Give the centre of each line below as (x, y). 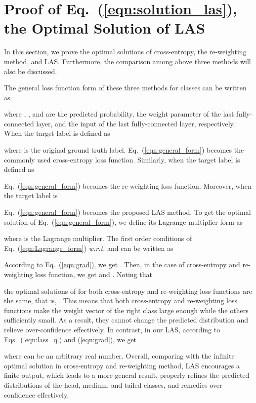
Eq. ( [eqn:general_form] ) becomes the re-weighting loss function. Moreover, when (128, 185)
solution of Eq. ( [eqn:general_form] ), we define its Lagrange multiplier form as (124, 222)
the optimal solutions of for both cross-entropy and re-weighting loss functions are (128, 291)
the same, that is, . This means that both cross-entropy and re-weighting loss (121, 301)
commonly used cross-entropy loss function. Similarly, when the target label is (122, 159)
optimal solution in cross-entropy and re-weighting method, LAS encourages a (122, 365)
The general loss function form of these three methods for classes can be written (125, 88)
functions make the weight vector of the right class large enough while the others (126, 310)
